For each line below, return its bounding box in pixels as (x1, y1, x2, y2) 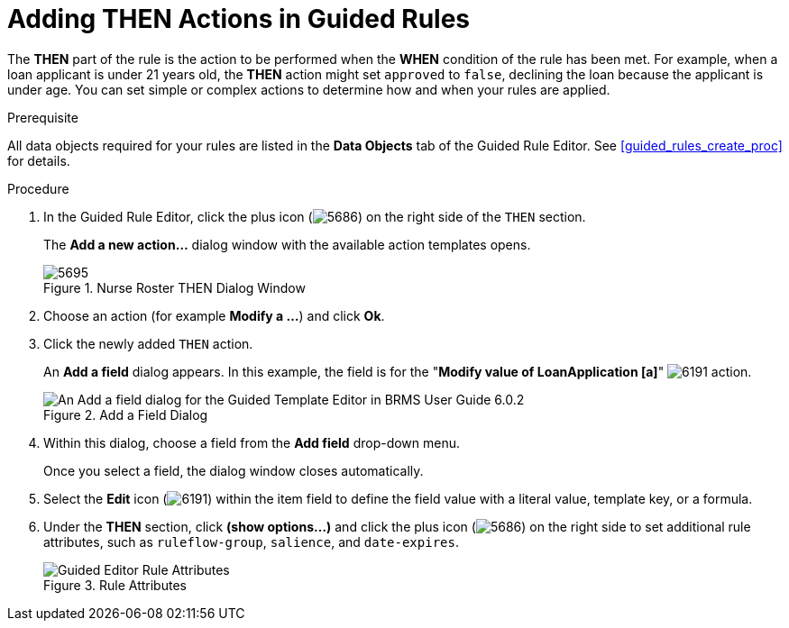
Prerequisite (7, 109, 78, 125)
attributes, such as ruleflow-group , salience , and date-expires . (43, 533, 459, 550)
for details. (7, 152, 70, 168)
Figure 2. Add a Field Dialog (43, 406, 208, 423)
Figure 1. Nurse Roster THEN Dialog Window (43, 279, 306, 296)
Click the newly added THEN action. (43, 335, 253, 351)
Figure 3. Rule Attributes (43, 577, 187, 593)
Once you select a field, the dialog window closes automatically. (43, 462, 424, 478)
